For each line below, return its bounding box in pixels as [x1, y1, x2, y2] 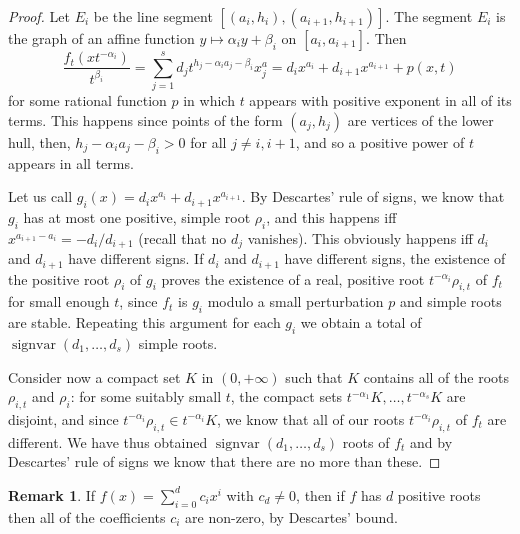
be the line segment [93, 6, 213, 26]
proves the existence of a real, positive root [161, 268, 425, 289]
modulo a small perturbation [207, 291, 384, 312]
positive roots [397, 484, 481, 505]
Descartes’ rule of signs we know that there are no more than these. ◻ [8, 451, 441, 472]
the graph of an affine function [8, 28, 195, 48]
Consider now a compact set [8, 366, 181, 387]
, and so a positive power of [295, 131, 465, 152]
